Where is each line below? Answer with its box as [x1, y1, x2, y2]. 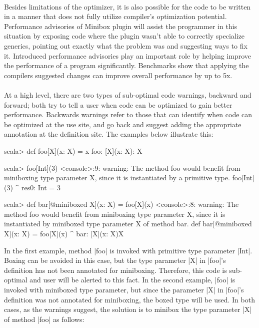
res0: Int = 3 [21, 182, 60, 192]
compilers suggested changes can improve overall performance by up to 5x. [4, 70, 232, 80]
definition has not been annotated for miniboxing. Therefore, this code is [4, 264, 227, 275]
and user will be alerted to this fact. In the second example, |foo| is [29, 274, 235, 285]
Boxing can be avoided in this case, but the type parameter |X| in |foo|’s [4, 255, 226, 265]
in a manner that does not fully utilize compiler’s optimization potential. [4, 11, 227, 22]
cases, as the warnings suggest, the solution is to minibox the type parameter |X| [4, 304, 252, 314]
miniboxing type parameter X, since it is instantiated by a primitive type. [4, 172, 230, 183]
